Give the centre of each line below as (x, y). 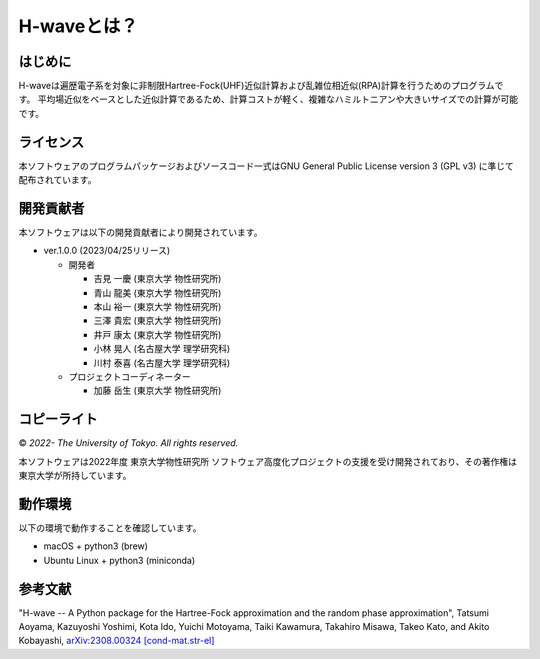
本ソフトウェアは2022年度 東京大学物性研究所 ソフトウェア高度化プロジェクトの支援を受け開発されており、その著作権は (267, 461)
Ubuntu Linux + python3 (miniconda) (119, 560)
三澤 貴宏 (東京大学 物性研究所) (157, 321)
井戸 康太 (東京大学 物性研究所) (157, 334)
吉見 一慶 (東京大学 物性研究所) (157, 279)
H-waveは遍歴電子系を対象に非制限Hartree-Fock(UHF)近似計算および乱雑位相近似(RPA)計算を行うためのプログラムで (261, 86)
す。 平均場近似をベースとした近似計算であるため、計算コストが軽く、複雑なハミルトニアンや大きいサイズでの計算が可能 (268, 99)
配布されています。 (57, 180)
